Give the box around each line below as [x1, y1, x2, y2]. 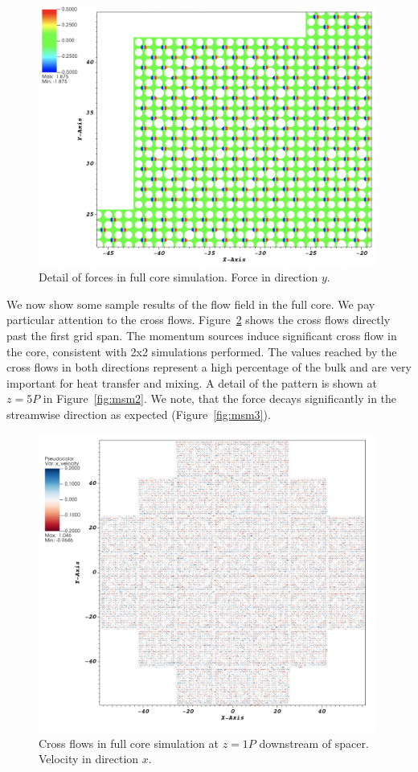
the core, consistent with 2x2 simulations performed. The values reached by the [6, 343, 397, 359]
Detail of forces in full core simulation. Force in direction [39, 269, 318, 285]
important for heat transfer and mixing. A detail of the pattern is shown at [6, 374, 377, 391]
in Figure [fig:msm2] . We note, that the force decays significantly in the [43, 390, 397, 407]
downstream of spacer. [259, 734, 369, 751]
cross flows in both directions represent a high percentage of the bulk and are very [6, 359, 412, 376]
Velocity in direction [39, 750, 139, 767]
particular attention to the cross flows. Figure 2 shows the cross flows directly [6, 311, 391, 328]
